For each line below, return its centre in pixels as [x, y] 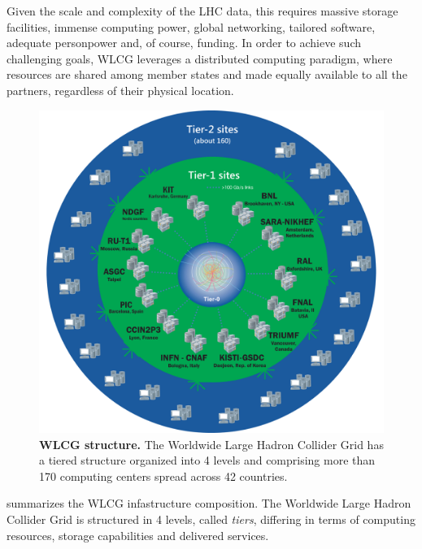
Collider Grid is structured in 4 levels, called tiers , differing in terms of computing [211, 519]
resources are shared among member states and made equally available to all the [207, 74]
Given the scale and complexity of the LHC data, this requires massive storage [202, 11]
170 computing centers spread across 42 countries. [163, 476]
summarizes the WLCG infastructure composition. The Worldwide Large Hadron [209, 503]
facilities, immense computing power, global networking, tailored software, [191, 26]
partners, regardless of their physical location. [120, 90]
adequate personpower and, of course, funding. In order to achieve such [184, 43]
